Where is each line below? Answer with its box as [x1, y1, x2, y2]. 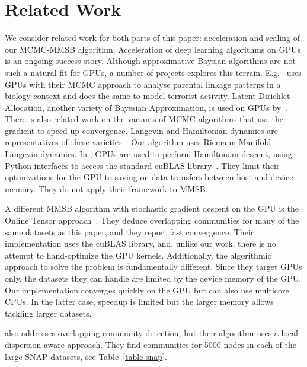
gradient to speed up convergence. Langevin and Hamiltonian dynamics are [5, 124, 278, 136]
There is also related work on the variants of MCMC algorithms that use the [5, 113, 283, 125]
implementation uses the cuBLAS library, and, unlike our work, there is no [5, 237, 276, 250]
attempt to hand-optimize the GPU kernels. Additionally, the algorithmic [5, 248, 271, 261]
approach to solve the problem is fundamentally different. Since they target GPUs [5, 260, 302, 273]
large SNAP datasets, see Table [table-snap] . [5, 350, 167, 362]
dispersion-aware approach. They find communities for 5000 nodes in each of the [5, 338, 297, 350]
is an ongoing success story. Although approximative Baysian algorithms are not [5, 55, 296, 67]
